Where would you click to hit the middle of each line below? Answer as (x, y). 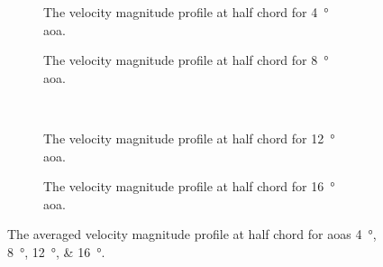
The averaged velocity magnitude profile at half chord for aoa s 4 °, (192, 234)
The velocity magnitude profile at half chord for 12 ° (189, 138)
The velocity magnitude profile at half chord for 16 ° (189, 186)
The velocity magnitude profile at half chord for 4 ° (186, 12)
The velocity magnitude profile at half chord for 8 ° (186, 60)
